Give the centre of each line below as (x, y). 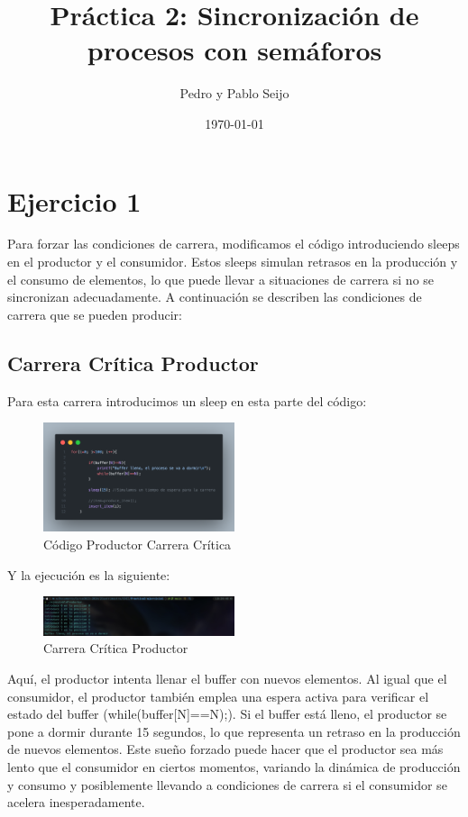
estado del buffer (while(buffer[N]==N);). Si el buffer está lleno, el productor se (227, 714)
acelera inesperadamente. (76, 802)
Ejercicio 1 (74, 200)
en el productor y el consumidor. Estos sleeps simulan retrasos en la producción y (233, 262)
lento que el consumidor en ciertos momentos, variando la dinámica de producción (234, 766)
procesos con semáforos (234, 50)
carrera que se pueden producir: (95, 314)
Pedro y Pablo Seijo (234, 93)
